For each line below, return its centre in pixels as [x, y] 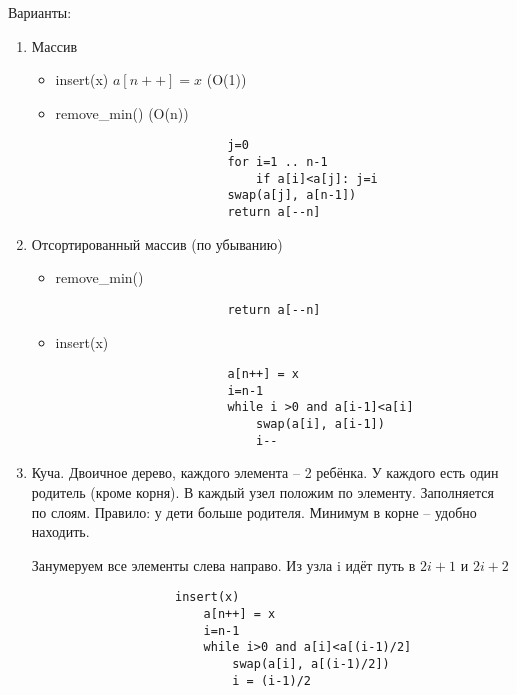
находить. [60, 531]
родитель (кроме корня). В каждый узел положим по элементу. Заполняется [262, 491]
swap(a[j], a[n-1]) [292, 195]
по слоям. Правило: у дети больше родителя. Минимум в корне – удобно [254, 511]
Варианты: [40, 12]
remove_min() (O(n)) [122, 112]
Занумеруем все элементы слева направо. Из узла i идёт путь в [223, 564]
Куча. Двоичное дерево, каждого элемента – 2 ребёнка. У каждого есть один [265, 472]
